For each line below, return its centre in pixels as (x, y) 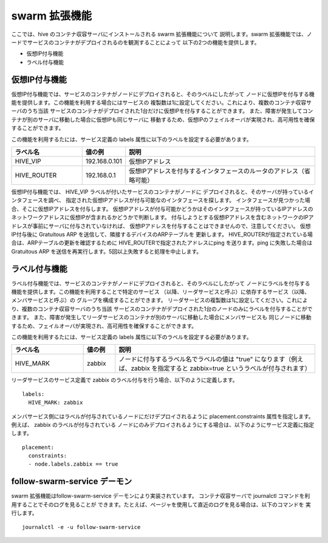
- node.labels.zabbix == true (73, 464)
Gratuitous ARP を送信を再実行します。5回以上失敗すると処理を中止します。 (107, 251)
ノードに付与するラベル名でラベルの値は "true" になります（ (205, 359)
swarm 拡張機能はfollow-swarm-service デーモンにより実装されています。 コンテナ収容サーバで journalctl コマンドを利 (161, 496)
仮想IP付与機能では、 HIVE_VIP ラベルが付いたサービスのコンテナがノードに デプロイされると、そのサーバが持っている (160, 192)
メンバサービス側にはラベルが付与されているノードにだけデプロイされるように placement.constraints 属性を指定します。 (162, 416)
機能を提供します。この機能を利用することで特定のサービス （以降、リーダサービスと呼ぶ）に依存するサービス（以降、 (161, 292)
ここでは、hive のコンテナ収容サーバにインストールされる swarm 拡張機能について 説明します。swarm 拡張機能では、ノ (162, 34)
